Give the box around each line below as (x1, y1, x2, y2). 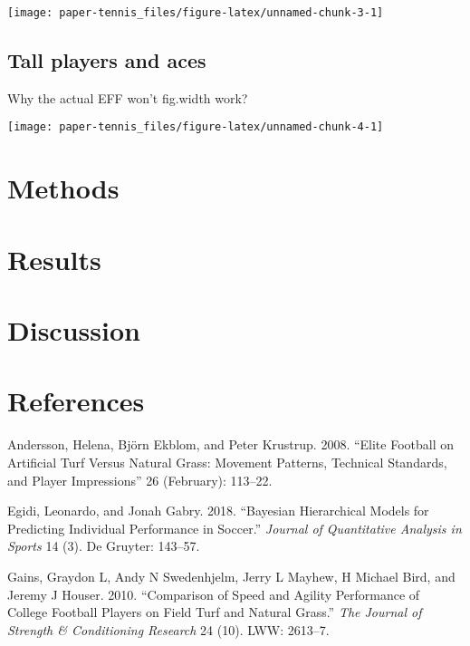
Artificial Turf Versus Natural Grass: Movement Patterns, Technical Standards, (7, 452, 447, 471)
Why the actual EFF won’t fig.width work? (7, 88, 248, 107)
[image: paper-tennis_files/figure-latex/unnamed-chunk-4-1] (7, 121, 384, 134)
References (7, 382, 145, 419)
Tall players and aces (7, 46, 206, 74)
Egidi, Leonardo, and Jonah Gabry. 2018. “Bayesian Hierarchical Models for (7, 501, 429, 520)
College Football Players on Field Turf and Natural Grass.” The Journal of (7, 603, 422, 622)
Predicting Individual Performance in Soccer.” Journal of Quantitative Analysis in (7, 518, 462, 537)
